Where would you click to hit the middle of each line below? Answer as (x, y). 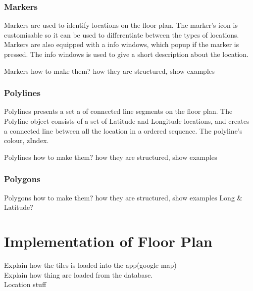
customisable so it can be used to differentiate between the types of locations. (122, 34)
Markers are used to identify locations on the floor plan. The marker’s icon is (121, 25)
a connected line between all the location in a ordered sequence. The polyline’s (123, 130)
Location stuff (25, 284)
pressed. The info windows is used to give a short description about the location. (126, 54)
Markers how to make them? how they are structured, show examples (109, 71)
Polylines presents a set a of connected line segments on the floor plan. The (118, 111)
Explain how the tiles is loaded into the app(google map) (90, 265)
